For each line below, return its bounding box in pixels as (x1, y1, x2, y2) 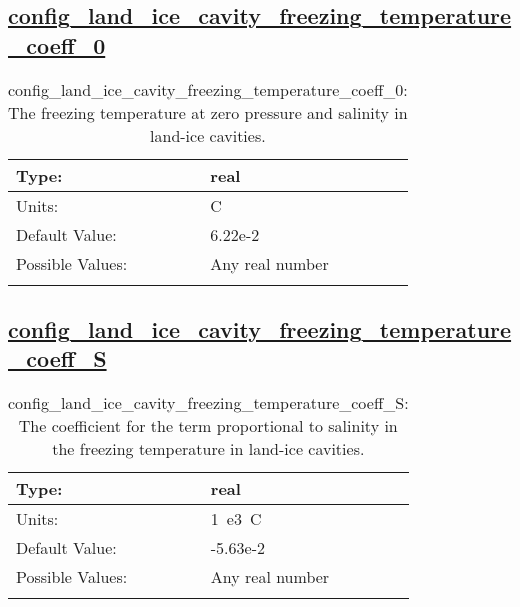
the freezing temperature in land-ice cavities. (52, 437, 365, 461)
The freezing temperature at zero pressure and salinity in (8, 100, 408, 124)
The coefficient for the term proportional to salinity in (18, 414, 398, 438)
